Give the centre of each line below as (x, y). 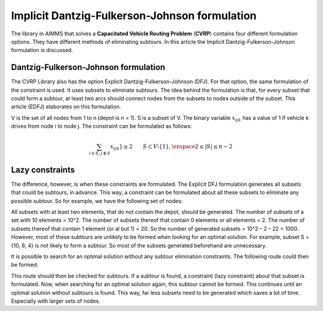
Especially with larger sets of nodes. (56, 301)
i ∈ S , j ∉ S (100, 153)
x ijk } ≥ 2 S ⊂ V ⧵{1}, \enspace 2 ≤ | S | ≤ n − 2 (171, 147)
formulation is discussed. (42, 50)
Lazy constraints (43, 170)
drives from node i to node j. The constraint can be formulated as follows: (102, 126)
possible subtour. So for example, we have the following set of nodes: (97, 201)
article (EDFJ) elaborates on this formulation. (66, 107)
